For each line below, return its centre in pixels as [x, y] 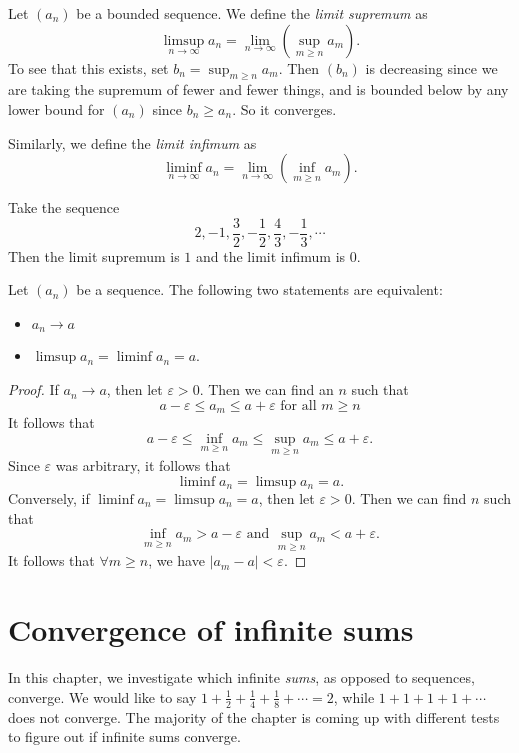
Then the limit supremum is [94, 255]
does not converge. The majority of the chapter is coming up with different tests [254, 716]
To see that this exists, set [88, 67]
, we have [176, 560]
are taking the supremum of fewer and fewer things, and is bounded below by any [258, 89]
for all [298, 405]
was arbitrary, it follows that [143, 464]
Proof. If [33, 389]
